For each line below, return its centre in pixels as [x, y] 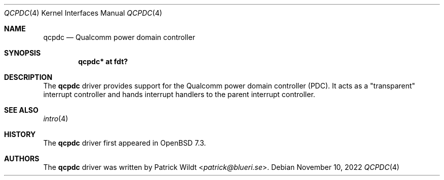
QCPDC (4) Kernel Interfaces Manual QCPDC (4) [83, 13]
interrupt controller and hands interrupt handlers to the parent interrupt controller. [179, 94]
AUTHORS [22, 159]
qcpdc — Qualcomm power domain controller [119, 37]
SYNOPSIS [23, 53]
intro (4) [56, 119]
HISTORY [20, 134]
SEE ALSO [21, 110]
